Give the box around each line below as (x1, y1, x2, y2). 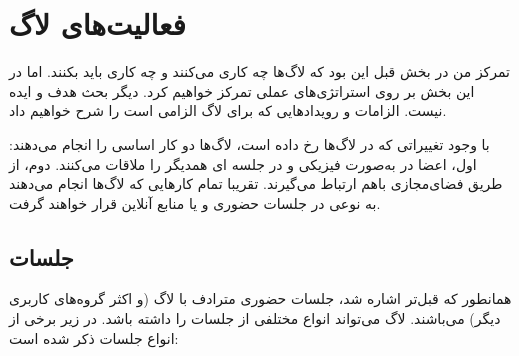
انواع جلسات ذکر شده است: (9, 327, 179, 348)
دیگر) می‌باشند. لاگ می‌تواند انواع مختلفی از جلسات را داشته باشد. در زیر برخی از (9, 308, 501, 329)
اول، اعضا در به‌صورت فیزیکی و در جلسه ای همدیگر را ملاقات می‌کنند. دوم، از (9, 153, 477, 174)
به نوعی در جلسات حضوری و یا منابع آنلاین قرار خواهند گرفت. (9, 192, 381, 213)
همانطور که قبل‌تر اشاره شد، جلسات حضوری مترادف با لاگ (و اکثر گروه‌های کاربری (9, 288, 512, 309)
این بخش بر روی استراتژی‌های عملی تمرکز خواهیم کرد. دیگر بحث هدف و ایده (9, 80, 475, 101)
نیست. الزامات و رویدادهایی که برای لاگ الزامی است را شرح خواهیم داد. (9, 100, 447, 121)
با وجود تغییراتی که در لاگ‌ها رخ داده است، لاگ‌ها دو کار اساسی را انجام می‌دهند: (9, 133, 490, 154)
